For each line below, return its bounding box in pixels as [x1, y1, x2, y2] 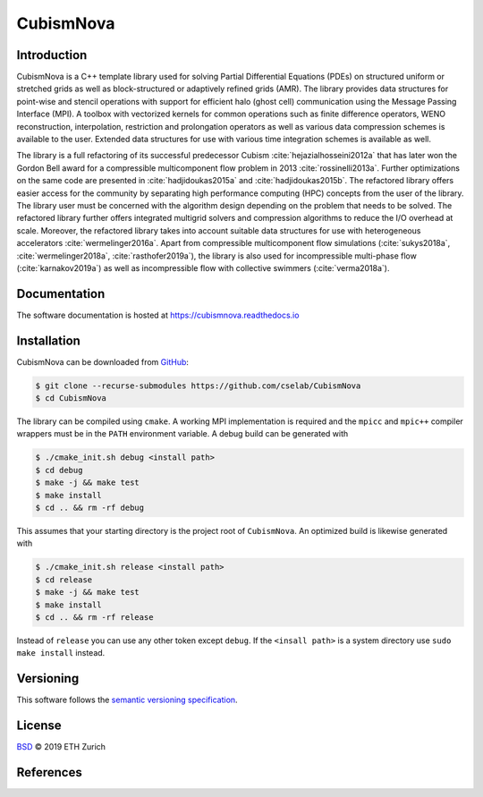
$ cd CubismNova [35, 394, 107, 403]
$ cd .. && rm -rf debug [35, 503, 145, 513]
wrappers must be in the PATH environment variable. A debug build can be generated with [16, 428, 349, 439]
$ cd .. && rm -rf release [35, 612, 154, 622]
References [16, 765, 82, 780]
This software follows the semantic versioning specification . [16, 694, 238, 706]
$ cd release [35, 574, 93, 585]
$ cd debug [35, 465, 83, 475]
